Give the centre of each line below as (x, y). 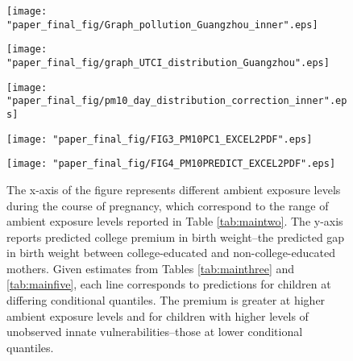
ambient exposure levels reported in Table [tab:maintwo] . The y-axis (175, 221)
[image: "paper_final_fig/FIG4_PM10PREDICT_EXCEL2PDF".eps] (171, 164)
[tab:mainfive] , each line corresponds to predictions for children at (169, 284)
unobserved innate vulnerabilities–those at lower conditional (155, 332)
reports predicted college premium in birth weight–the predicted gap (176, 237)
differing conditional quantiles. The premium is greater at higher (166, 300)
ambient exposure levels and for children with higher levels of (158, 315)
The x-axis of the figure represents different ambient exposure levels (174, 189)
